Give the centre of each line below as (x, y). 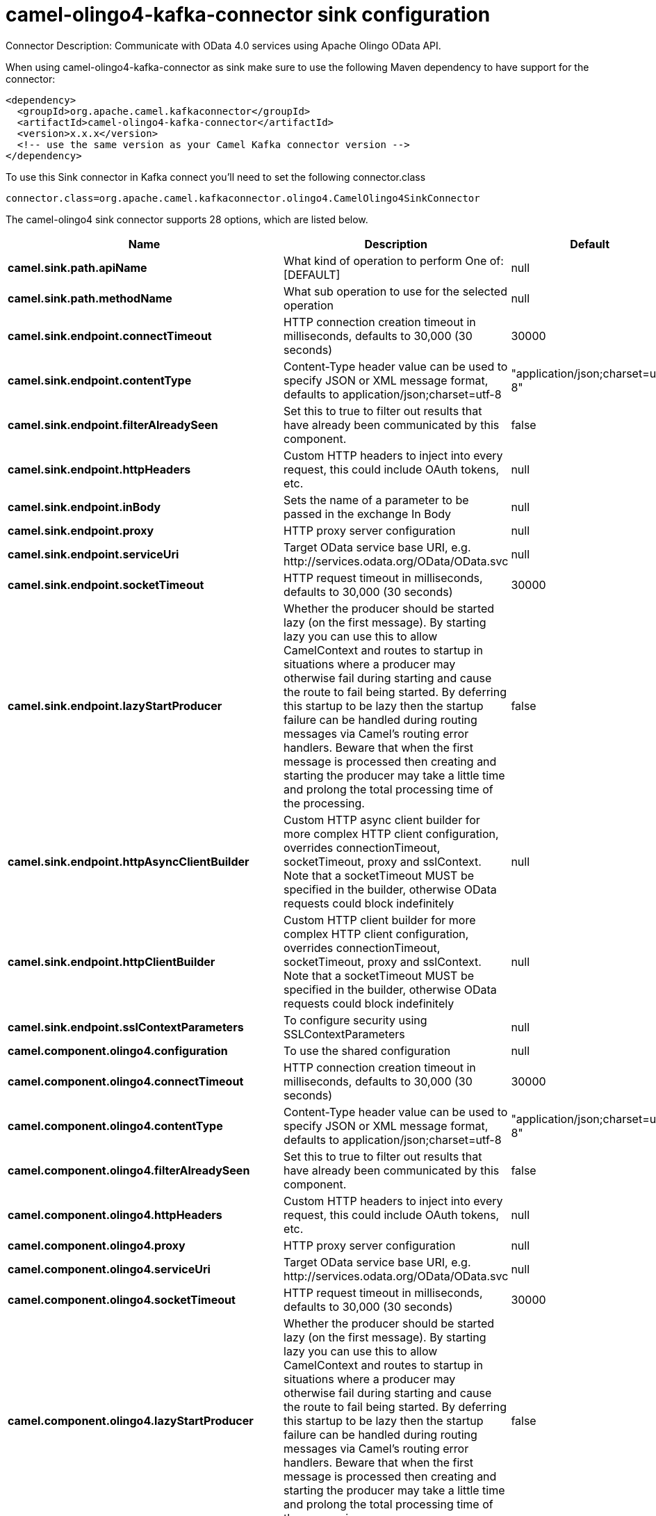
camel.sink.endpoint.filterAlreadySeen (113, 425)
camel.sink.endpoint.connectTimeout (110, 336)
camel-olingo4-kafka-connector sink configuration (248, 15)
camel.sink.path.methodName (90, 298)
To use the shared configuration (367, 1050)
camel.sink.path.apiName (77, 267)
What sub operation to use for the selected (395, 291)
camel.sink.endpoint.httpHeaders (99, 469)
